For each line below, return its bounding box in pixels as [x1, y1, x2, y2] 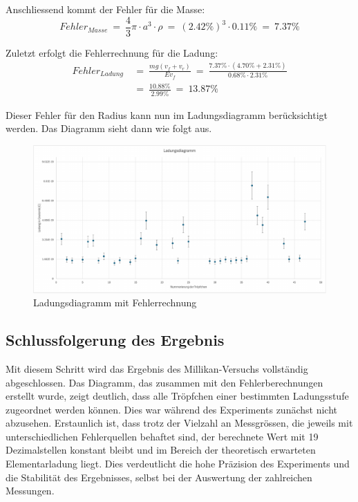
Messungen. [6, 483, 55, 498]
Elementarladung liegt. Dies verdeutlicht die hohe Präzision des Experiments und [6, 456, 350, 471]
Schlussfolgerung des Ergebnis [6, 329, 225, 351]
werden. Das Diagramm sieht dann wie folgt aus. [6, 121, 212, 136]
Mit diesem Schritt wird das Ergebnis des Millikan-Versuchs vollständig [6, 361, 308, 375]
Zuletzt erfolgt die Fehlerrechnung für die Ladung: [6, 45, 218, 59]
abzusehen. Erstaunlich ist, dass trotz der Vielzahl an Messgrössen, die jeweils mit [6, 416, 353, 430]
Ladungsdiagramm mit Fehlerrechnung [33, 295, 197, 310]
